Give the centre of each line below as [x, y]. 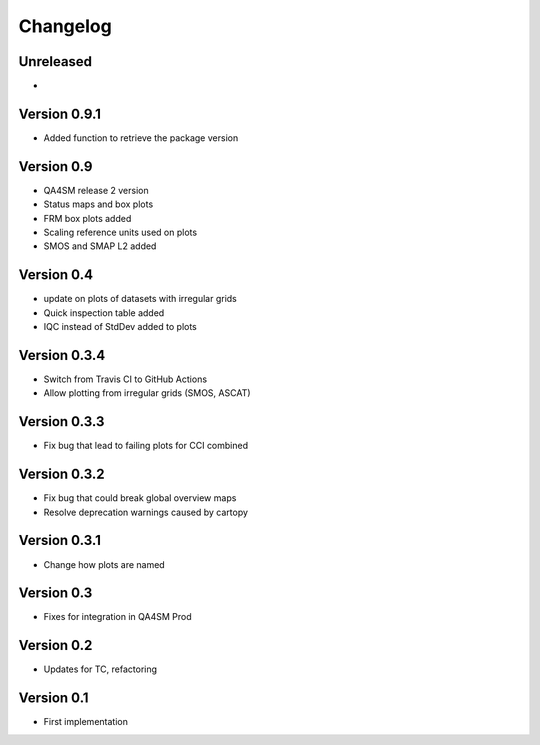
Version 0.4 [56, 275]
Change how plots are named [104, 564]
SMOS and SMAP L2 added [100, 246]
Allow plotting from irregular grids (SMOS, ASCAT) [147, 393]
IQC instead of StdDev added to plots [120, 327]
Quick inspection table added [104, 312]
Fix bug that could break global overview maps [140, 498]
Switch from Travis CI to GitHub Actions [125, 379]
